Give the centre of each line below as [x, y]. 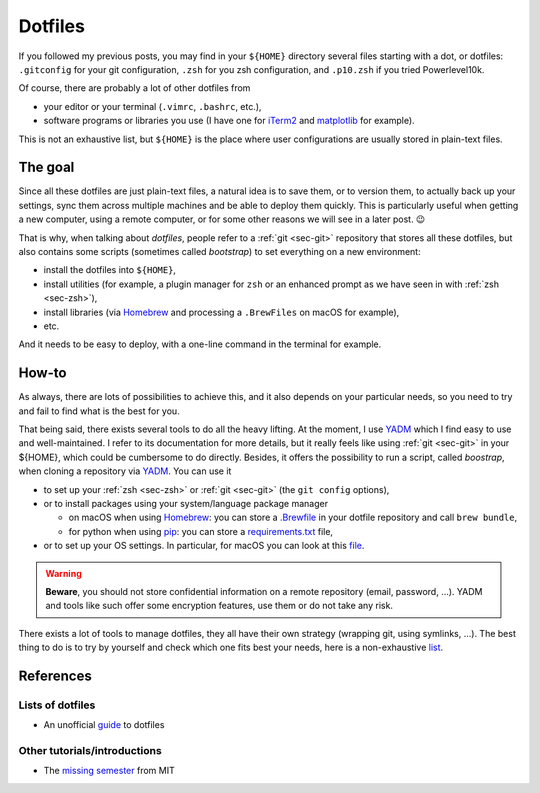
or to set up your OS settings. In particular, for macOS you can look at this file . [204, 546]
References [55, 675]
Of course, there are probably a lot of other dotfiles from [134, 88]
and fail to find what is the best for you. [99, 411]
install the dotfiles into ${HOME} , [110, 270]
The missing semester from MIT [109, 771]
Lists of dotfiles [57, 705]
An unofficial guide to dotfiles [104, 725]
